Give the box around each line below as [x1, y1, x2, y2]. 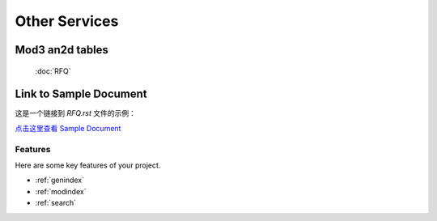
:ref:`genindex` [35, 175, 85, 185]
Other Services [15, 12, 119, 30]
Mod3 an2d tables [15, 43, 109, 57]
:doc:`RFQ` [35, 66, 72, 76]
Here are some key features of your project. [15, 160, 161, 170]
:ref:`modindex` [35, 186, 87, 196]
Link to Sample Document [15, 87, 147, 101]
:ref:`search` [35, 198, 77, 208]
